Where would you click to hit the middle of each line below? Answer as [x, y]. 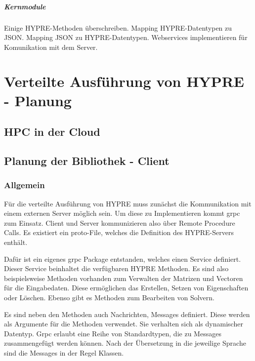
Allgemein [24, 185]
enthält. [16, 242]
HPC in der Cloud [52, 132]
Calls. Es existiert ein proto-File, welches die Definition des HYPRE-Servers [119, 232]
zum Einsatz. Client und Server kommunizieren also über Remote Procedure [120, 222]
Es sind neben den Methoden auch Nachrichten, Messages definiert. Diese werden [127, 314]
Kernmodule [25, 6]
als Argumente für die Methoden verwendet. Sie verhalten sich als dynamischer [124, 324]
